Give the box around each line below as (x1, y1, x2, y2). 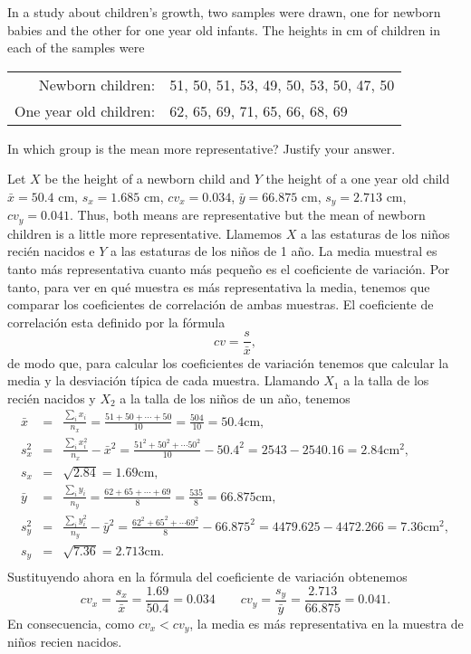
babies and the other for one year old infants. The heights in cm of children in (7, 20, 440, 39)
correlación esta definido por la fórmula (7, 312, 226, 331)
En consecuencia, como (7, 614, 135, 633)
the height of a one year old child (265, 169, 450, 188)
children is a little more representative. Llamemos (7, 223, 283, 242)
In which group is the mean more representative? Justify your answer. (7, 138, 396, 157)
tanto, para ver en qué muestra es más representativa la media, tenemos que (7, 277, 430, 296)
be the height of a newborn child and (44, 169, 251, 188)
